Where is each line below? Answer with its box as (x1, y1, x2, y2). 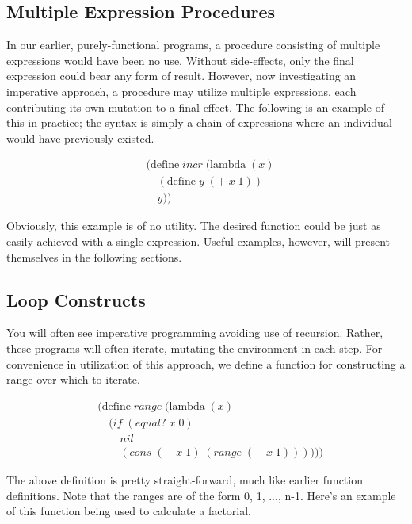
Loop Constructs (6, 287, 146, 312)
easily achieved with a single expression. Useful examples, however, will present (6, 233, 390, 250)
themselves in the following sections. (6, 248, 182, 265)
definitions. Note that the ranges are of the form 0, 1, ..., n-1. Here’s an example (6, 487, 396, 503)
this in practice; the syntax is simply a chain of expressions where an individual (6, 114, 392, 131)
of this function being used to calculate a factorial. (6, 503, 251, 519)
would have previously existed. (6, 129, 154, 146)
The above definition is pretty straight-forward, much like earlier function (6, 471, 363, 488)
